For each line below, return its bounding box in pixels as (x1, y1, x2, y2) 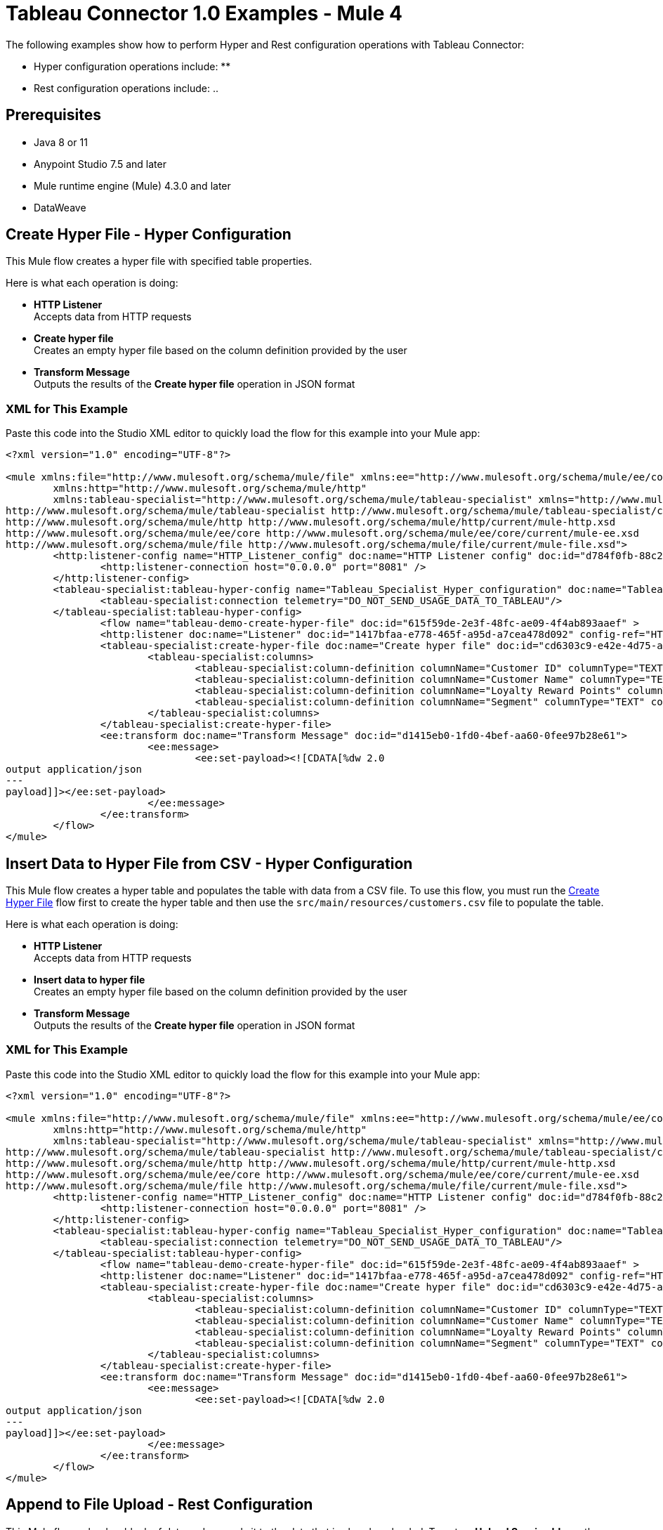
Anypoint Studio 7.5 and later (34, 157, 166, 170)
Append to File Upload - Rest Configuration (6, 1496, 313, 1514)
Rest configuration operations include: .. (34, 81, 219, 94)
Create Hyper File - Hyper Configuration (6, 225, 291, 244)
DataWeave (34, 201, 86, 214)
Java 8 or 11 (34, 136, 88, 148)
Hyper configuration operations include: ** (34, 60, 231, 72)
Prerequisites (6, 106, 101, 124)
